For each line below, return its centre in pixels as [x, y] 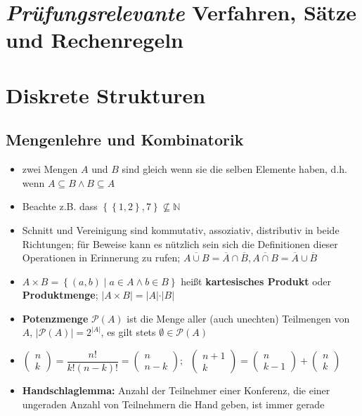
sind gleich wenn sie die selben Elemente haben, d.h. [234, 169]
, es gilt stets [128, 332]
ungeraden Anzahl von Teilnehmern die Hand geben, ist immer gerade [173, 404]
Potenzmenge [55, 318]
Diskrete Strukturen [106, 95]
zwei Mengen [50, 169]
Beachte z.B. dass [60, 206]
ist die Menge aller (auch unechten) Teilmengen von [238, 318]
